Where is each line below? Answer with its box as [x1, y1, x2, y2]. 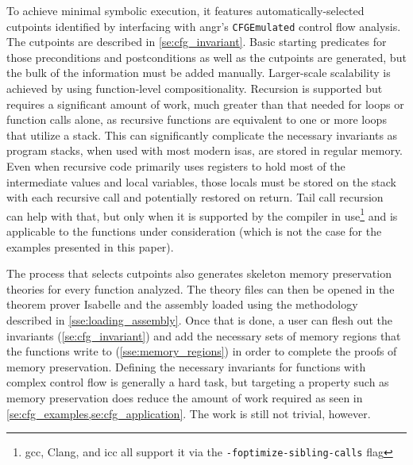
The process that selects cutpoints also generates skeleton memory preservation [6, 265, 392, 282]
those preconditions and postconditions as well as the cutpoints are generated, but [6, 48, 407, 65]
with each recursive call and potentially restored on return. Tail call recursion [6, 189, 384, 206]
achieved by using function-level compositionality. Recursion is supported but [6, 80, 383, 97]
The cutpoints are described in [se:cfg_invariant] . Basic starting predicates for [6, 33, 387, 50]
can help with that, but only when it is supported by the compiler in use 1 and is [6, 205, 398, 224]
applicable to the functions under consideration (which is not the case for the [6, 223, 382, 240]
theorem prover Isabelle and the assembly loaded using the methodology [6, 296, 358, 313]
